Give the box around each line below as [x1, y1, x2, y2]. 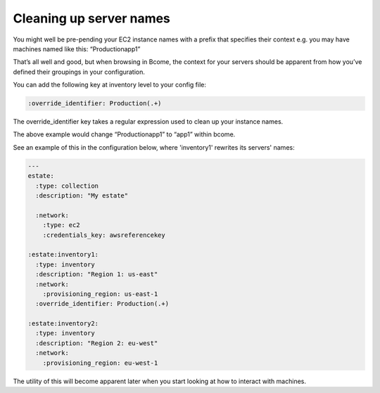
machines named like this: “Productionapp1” [13, 44, 141, 53]
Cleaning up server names [13, 11, 170, 26]
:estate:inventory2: [27, 320, 99, 328]
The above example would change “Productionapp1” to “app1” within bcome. [13, 130, 236, 138]
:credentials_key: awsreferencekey [42, 231, 165, 239]
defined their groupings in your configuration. [13, 67, 146, 76]
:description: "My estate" [35, 192, 129, 200]
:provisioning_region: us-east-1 [42, 290, 158, 298]
